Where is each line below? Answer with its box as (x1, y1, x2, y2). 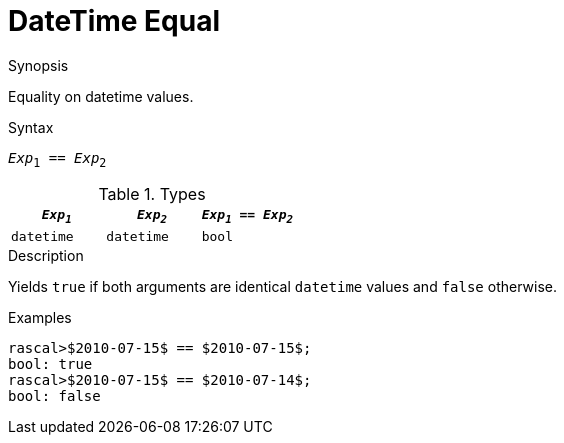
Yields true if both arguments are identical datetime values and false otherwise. (8, 278, 557, 296)
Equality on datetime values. (8, 87, 194, 105)
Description (8, 247, 84, 265)
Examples (8, 309, 72, 327)
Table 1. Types (98, 183, 206, 204)
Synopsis (8, 56, 69, 74)
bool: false (8, 388, 101, 405)
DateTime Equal (8, 4, 221, 38)
